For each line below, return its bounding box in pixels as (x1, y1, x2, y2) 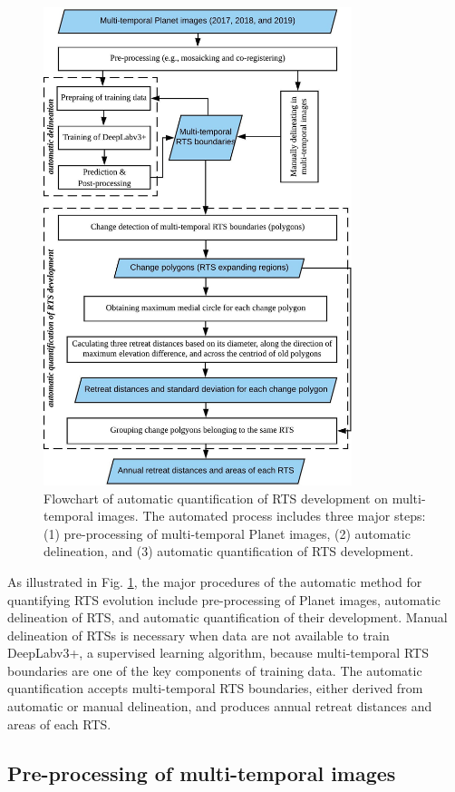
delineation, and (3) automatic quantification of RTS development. (44, 542, 414, 561)
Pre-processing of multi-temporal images (7, 758, 396, 787)
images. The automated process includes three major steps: (97, 506, 426, 525)
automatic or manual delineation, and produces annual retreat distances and (7, 697, 432, 716)
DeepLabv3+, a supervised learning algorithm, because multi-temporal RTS (7, 643, 429, 662)
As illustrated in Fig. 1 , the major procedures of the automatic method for (7, 572, 422, 591)
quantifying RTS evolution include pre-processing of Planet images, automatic (7, 590, 440, 609)
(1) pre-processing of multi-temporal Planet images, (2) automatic (44, 523, 411, 543)
